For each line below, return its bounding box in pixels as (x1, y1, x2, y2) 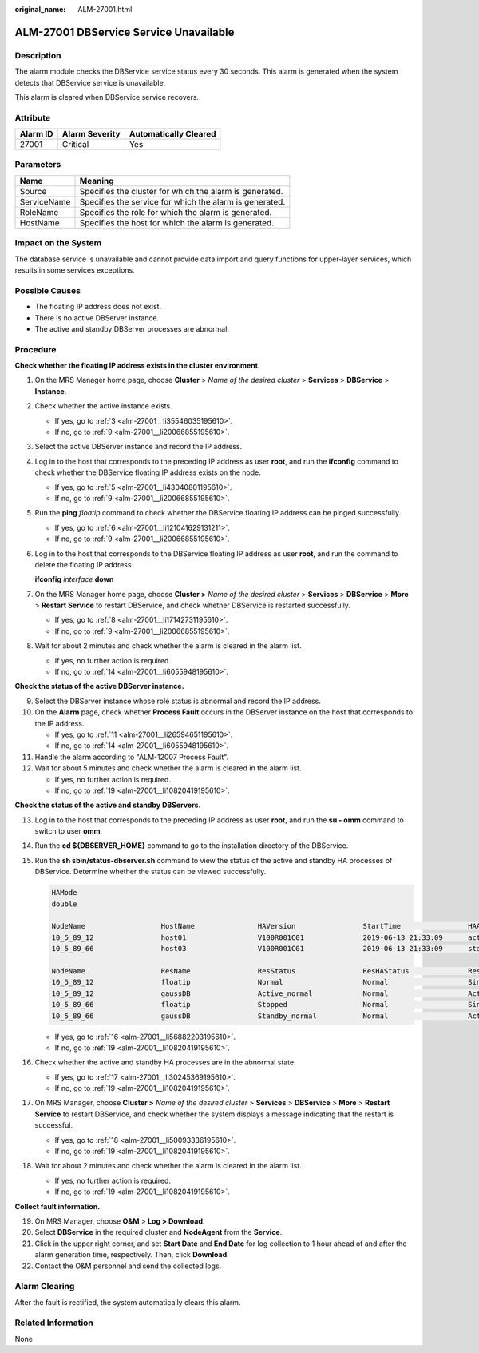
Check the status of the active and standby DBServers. (14, 800, 201, 810)
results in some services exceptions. (14, 265, 135, 275)
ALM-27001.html (77, 5, 133, 14)
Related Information (14, 1317, 93, 1328)
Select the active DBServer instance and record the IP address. (34, 442, 243, 452)
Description (14, 50, 61, 61)
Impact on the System (14, 237, 102, 249)
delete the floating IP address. (34, 559, 134, 569)
